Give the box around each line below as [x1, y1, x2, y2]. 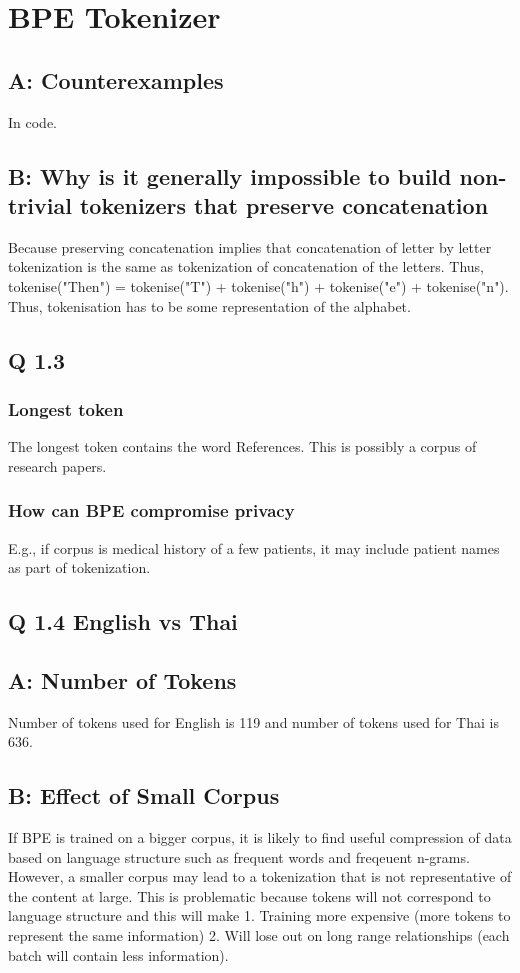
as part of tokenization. [8, 557, 151, 578]
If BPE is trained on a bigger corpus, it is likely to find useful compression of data [8, 827, 512, 848]
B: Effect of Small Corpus [8, 780, 280, 811]
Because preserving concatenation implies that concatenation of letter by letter [8, 236, 492, 257]
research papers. [8, 455, 107, 476]
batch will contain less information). [8, 944, 229, 965]
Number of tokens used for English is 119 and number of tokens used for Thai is [8, 711, 499, 732]
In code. [8, 111, 57, 132]
